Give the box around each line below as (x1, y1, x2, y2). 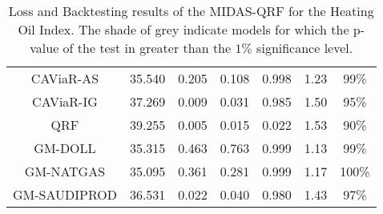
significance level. (256, 38, 353, 57)
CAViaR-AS (30, 69, 99, 87)
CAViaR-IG (32, 92, 98, 111)
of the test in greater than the (62, 38, 232, 57)
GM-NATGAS (24, 162, 106, 180)
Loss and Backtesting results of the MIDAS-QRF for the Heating (8, 2, 374, 20)
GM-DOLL (34, 139, 96, 157)
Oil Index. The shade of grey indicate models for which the (18, 20, 349, 38)
